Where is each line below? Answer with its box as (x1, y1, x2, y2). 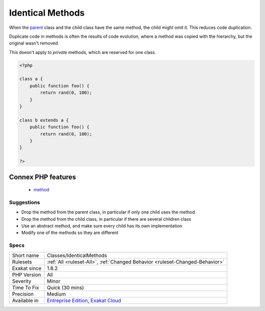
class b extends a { (19, 117, 69, 123)
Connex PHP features (9, 173, 76, 181)
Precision (12, 290, 34, 297)
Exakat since (12, 265, 42, 272)
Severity (12, 278, 31, 285)
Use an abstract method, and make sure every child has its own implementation (21, 223, 183, 229)
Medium (47, 290, 66, 297)
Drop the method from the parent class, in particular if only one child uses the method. (21, 209, 196, 215)
